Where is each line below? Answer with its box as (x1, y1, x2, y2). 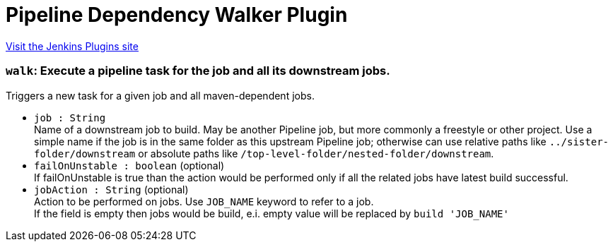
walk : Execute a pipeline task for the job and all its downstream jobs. (6, 64, 390, 78)
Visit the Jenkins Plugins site (6, 40, 139, 52)
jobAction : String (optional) (34, 183, 189, 195)
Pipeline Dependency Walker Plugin (6, 3, 348, 27)
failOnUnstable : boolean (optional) (34, 159, 225, 171)
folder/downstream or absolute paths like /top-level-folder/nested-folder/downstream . (34, 147, 494, 159)
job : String (34, 112, 106, 123)
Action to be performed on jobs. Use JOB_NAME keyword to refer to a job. (34, 195, 374, 207)
